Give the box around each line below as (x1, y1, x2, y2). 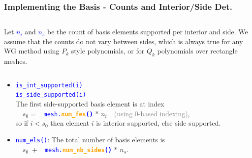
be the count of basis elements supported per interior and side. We (47, 26, 248, 37)
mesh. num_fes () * (43, 108, 99, 118)
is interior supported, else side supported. (96, 118, 221, 128)
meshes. (4, 56, 27, 66)
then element (50, 118, 90, 128)
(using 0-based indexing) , (114, 108, 190, 118)
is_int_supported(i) (15, 81, 83, 89)
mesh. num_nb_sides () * (44, 144, 118, 154)
